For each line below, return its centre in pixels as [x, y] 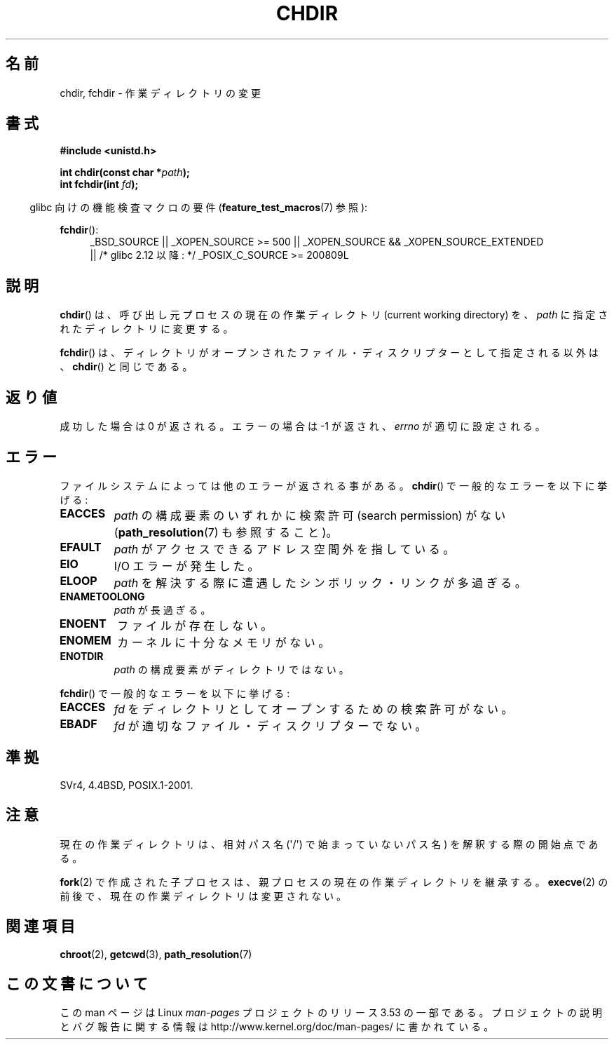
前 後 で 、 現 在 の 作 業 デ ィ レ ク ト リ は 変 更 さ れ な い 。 [203, 896]
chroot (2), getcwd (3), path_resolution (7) [156, 954]
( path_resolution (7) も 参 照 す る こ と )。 [226, 532]
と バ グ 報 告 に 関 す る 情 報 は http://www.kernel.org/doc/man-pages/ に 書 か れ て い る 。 [277, 1027]
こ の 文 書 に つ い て [77, 983]
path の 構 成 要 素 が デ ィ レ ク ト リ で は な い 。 [231, 669]
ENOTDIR [82, 656]
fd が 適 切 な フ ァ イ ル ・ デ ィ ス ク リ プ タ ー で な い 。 [270, 726]
